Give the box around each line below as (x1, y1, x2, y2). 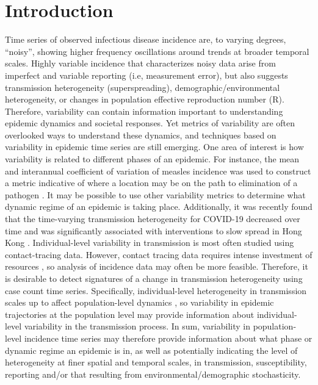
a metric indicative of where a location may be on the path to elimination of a (5, 176, 298, 189)
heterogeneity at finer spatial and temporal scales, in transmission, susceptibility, (5, 356, 307, 369)
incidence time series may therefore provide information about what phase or (24, 331, 313, 344)
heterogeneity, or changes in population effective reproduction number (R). (5, 93, 284, 106)
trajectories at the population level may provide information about (5, 308, 255, 320)
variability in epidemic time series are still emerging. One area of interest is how (5, 140, 304, 153)
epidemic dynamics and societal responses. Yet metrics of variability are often (5, 117, 295, 129)
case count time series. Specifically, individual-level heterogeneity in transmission (5, 284, 307, 297)
